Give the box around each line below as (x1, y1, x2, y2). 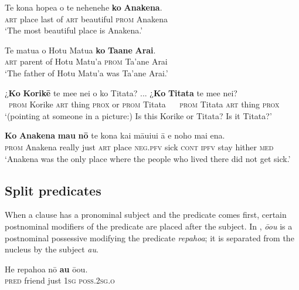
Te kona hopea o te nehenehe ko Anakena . (5, 1, 162, 13)
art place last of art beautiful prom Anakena (5, 12, 168, 25)
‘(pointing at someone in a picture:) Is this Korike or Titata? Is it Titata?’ (5, 109, 272, 122)
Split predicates (5, 181, 101, 199)
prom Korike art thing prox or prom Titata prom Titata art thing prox (9, 98, 280, 110)
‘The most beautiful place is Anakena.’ (5, 24, 143, 36)
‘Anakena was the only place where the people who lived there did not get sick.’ (5, 152, 291, 164)
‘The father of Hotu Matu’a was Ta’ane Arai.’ (5, 66, 168, 79)
